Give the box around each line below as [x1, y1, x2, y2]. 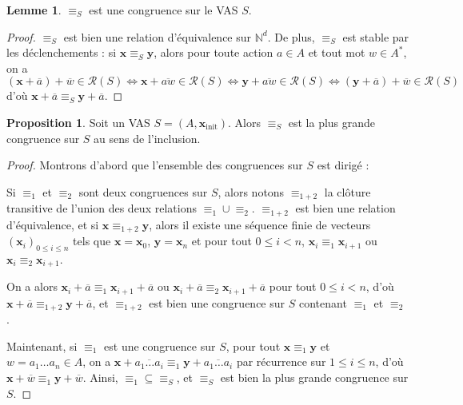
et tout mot [308, 44, 365, 61]
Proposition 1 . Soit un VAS [6, 113, 150, 130]
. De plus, [267, 28, 315, 45]
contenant [298, 294, 347, 311]
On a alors [6, 278, 58, 295]
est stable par [342, 28, 409, 45]
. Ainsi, [82, 369, 118, 386]
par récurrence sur [236, 353, 326, 370]
